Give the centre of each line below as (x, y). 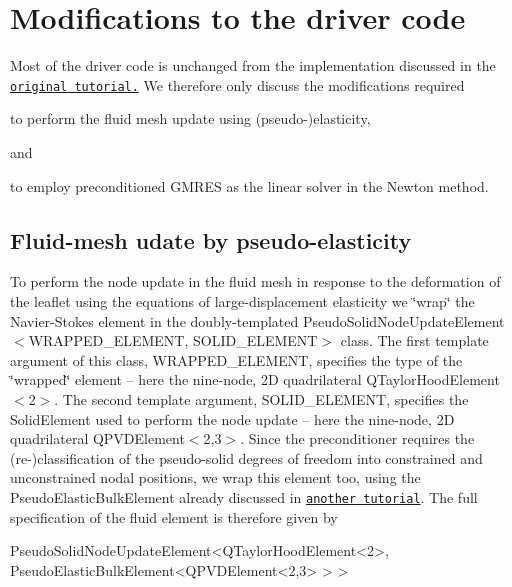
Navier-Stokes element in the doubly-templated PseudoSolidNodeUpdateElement (257, 320)
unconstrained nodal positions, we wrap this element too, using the (215, 477)
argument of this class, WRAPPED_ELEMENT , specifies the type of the (236, 359)
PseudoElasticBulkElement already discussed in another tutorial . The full (244, 496)
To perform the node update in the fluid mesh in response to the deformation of (255, 281)
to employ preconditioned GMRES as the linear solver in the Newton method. (249, 185)
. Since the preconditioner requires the (357, 438)
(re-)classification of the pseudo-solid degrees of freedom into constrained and (246, 457)
